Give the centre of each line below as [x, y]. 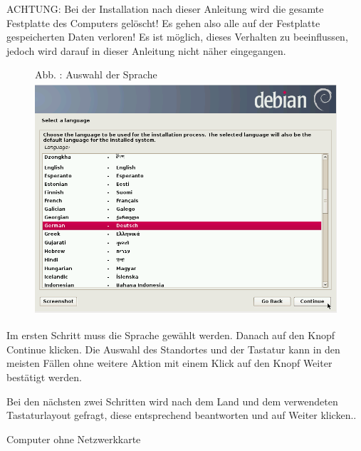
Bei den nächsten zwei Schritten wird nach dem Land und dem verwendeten [172, 401]
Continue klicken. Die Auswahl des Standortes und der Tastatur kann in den [173, 349]
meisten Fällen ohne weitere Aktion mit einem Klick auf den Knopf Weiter [169, 363]
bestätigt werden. [44, 377]
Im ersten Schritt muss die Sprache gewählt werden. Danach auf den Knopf [171, 335]
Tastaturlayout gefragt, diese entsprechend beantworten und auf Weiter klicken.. [182, 415]
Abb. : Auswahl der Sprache [96, 74]
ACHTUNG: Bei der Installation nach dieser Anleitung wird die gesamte [165, 9]
